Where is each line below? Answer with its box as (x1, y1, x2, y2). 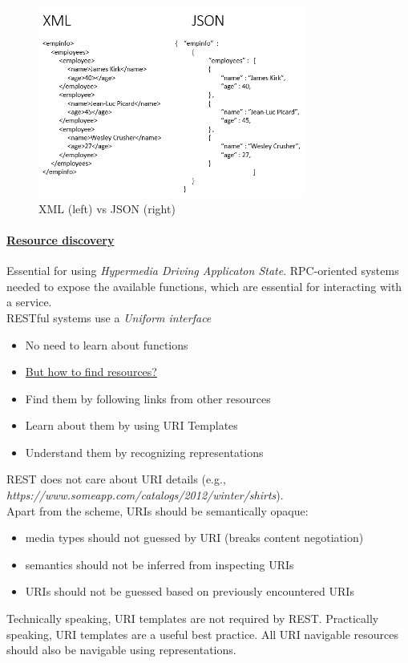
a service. (6, 293, 52, 310)
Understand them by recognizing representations (25, 443, 264, 460)
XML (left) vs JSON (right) (38, 200, 176, 216)
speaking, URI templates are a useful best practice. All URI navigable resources (6, 625, 399, 642)
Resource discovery (6, 231, 115, 248)
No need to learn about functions (25, 336, 188, 353)
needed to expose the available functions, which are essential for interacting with (6, 277, 402, 294)
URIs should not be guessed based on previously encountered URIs (25, 583, 354, 600)
